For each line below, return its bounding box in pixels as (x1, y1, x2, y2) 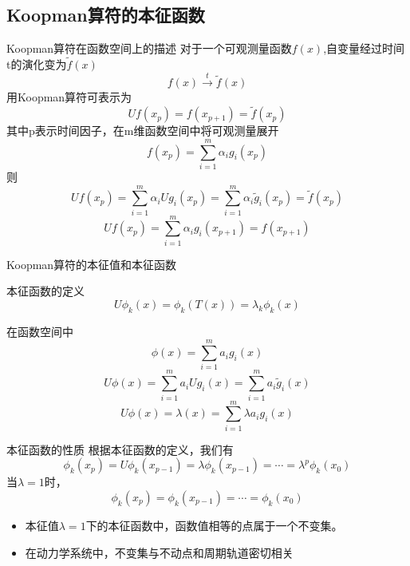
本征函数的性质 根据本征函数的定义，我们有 (6, 441, 234, 457)
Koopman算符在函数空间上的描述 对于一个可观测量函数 (6, 40, 292, 57)
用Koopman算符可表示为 (6, 89, 132, 105)
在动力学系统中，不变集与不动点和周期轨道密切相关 (25, 544, 294, 560)
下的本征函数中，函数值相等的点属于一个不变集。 (85, 517, 343, 533)
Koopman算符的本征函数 (6, 2, 205, 27)
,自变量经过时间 (323, 40, 405, 57)
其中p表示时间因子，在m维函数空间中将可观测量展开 (6, 122, 279, 139)
